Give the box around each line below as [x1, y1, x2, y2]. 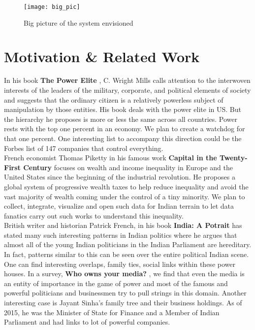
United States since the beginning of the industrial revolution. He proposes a [4, 172, 235, 182]
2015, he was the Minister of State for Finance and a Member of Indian [4, 307, 220, 317]
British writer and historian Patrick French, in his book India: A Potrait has [4, 220, 242, 230]
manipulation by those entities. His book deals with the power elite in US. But [4, 104, 241, 114]
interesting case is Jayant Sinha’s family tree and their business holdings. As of [4, 297, 242, 308]
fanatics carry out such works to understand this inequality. [4, 210, 184, 220]
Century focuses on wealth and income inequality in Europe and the [23, 162, 233, 172]
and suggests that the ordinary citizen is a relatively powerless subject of [4, 94, 223, 105]
